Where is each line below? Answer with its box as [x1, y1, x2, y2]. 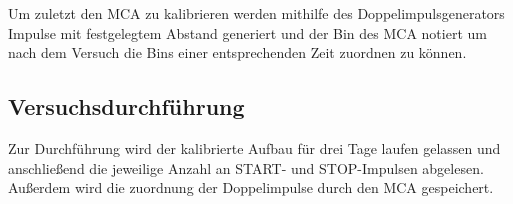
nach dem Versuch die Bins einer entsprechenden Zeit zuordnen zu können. [8, 42, 467, 63]
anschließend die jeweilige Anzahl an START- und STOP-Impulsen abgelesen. [8, 157, 484, 178]
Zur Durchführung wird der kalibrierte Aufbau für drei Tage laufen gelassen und [8, 137, 501, 158]
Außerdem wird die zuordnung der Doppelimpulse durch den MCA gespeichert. [8, 177, 494, 198]
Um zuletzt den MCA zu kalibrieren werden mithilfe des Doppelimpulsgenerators [8, 3, 505, 23]
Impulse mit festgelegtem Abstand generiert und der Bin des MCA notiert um [8, 22, 487, 43]
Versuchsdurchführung [8, 91, 245, 122]
